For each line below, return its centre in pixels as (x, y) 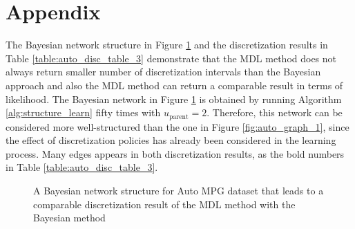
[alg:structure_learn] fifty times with (83, 112)
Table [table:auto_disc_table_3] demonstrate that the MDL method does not (171, 58)
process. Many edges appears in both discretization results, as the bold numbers (175, 153)
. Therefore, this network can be (275, 112)
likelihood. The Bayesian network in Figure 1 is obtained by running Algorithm (174, 99)
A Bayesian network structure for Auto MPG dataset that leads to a (179, 190)
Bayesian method (69, 218)
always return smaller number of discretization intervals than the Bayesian (163, 72)
